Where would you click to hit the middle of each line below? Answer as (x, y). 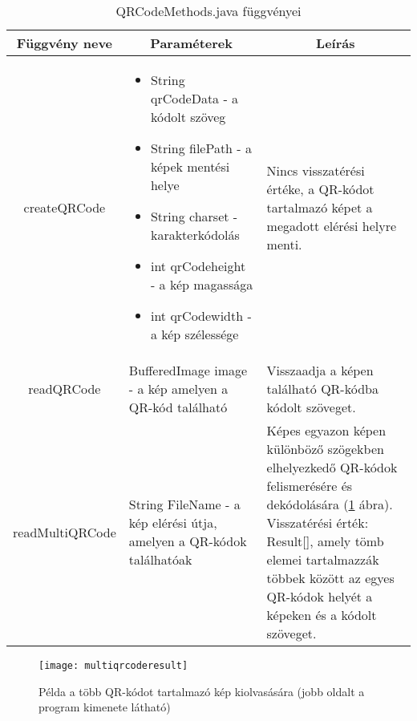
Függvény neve (65, 43)
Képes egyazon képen (326, 430)
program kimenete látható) (105, 707)
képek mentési (190, 166)
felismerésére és (310, 486)
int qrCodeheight (198, 266)
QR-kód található (178, 407)
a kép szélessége (194, 334)
